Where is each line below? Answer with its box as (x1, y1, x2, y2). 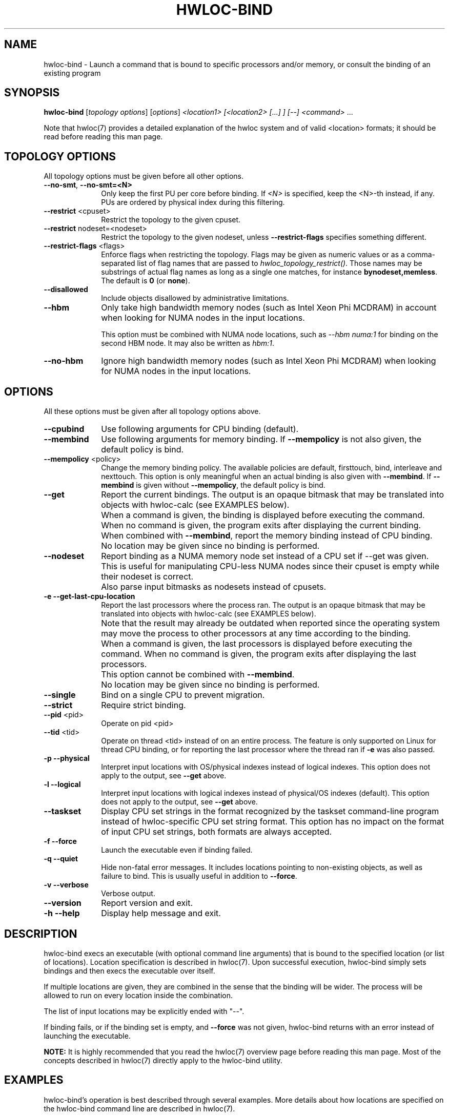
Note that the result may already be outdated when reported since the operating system (101, 618, 440, 629)
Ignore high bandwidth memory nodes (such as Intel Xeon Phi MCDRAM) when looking (101, 356, 436, 366)
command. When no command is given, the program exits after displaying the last (101, 649, 417, 659)
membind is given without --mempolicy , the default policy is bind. (101, 481, 325, 490)
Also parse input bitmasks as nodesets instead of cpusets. (101, 582, 326, 592)
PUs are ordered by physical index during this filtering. (101, 198, 285, 207)
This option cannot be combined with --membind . (101, 669, 295, 680)
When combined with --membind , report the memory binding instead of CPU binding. (101, 530, 433, 541)
